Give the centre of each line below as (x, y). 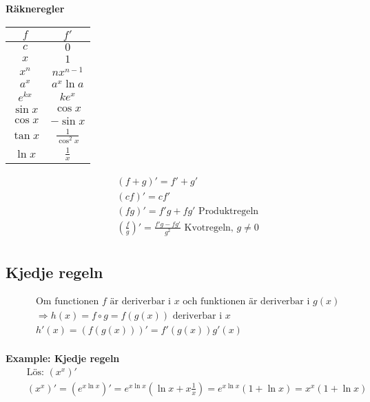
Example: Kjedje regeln (63, 358)
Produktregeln (229, 211)
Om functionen (67, 302)
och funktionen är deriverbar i (246, 302)
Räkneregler (35, 8)
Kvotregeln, (209, 228)
